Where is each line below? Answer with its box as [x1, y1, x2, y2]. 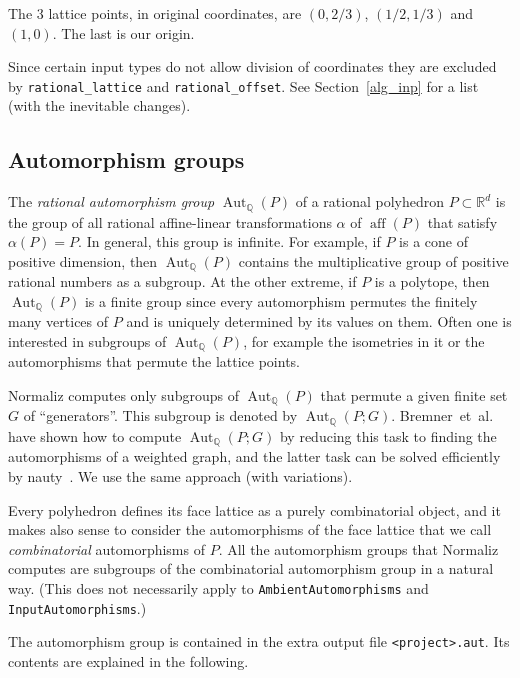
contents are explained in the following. [8, 650, 249, 671]
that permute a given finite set [320, 385, 508, 406]
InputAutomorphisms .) [8, 597, 147, 618]
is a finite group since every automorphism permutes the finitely [84, 290, 478, 311]
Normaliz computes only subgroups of [8, 385, 239, 406]
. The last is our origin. [52, 22, 195, 43]
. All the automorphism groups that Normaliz [218, 538, 499, 559]
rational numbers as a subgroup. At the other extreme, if [8, 271, 357, 292]
